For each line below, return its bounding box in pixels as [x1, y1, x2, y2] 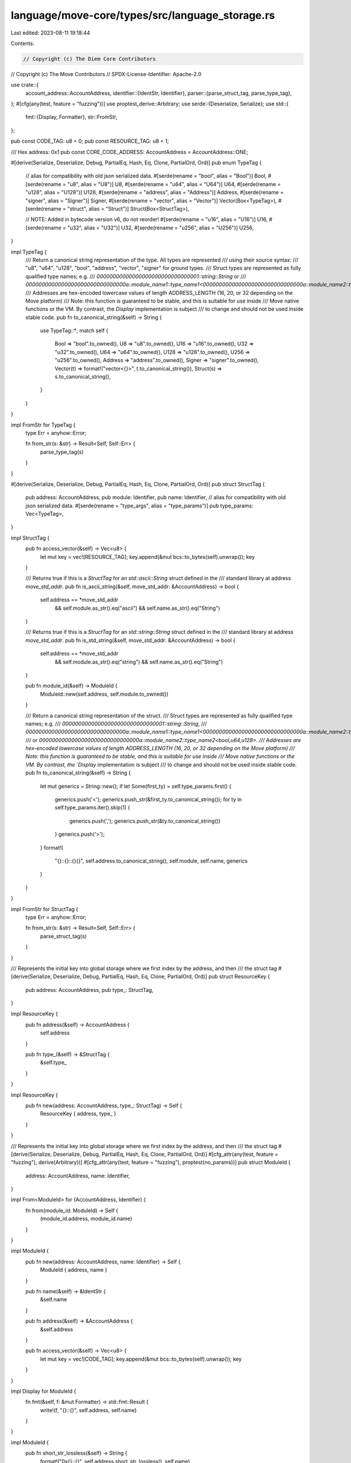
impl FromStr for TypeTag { [11, 421, 76, 428]
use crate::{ [11, 81, 39, 88]
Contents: [11, 40, 35, 47]
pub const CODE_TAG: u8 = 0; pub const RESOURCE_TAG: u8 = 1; [11, 138, 169, 145]
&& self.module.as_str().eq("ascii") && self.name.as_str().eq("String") [54, 605, 221, 612]
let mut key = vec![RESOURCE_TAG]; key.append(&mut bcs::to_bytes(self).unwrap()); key [40, 553, 255, 560]
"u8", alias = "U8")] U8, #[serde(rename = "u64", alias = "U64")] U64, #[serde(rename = [67, 180, 281, 187]
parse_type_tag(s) [40, 448, 84, 455]
